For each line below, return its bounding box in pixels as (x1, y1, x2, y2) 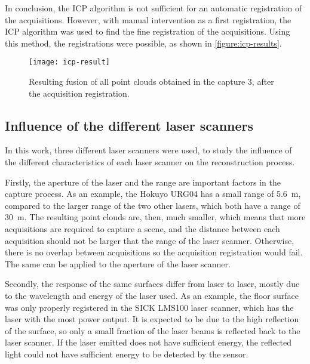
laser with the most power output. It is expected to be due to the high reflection (5, 313, 299, 325)
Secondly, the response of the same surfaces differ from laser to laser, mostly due (5, 277, 300, 290)
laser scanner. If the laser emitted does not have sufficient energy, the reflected (5, 336, 292, 348)
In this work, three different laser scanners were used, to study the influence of (5, 144, 292, 156)
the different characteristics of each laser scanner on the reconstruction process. (5, 156, 295, 168)
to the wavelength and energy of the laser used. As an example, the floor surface (5, 289, 299, 301)
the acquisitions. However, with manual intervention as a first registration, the (5, 13, 291, 26)
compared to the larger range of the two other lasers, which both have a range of (5, 199, 300, 211)
